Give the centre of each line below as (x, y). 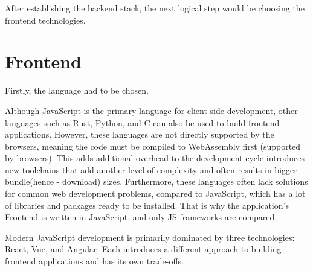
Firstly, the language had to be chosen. (77, 90)
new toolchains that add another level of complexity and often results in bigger (151, 169)
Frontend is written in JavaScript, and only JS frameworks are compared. (141, 217)
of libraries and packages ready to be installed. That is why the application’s (147, 205)
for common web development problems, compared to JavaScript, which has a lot (155, 193)
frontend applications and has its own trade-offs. (94, 261)
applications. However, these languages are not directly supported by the (140, 134)
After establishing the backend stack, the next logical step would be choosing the (155, 8)
